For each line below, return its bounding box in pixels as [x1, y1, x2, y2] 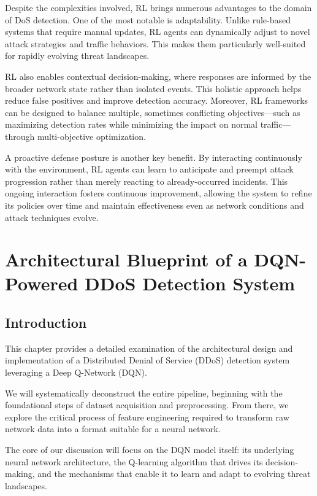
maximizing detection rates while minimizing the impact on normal [5, 118, 258, 131]
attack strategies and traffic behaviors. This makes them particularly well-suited [5, 37, 306, 50]
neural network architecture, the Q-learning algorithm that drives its [5, 455, 263, 468]
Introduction [5, 313, 87, 332]
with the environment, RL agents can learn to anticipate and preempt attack [5, 163, 294, 176]
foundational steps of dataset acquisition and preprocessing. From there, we [5, 398, 289, 411]
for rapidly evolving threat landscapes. [5, 49, 150, 62]
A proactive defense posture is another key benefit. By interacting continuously [5, 150, 302, 163]
